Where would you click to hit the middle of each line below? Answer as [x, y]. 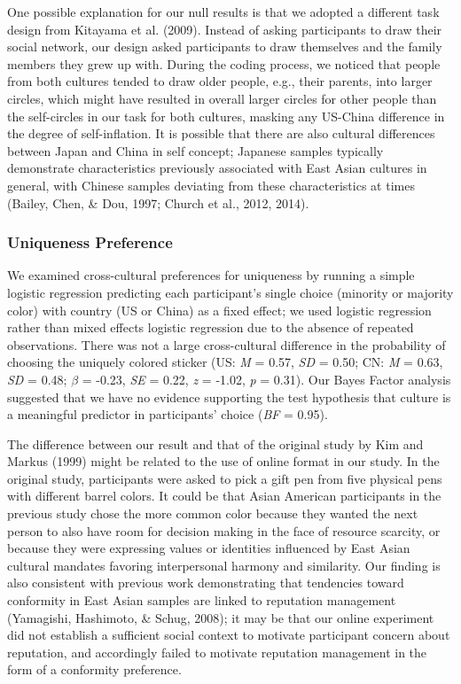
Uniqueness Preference [90, 242]
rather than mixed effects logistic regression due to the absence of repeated [211, 327]
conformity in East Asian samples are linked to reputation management [202, 600]
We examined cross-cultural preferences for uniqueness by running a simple [211, 275]
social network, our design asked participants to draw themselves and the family [225, 47]
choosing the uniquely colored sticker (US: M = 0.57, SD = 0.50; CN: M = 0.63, [225, 362]
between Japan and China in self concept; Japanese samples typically [195, 150]
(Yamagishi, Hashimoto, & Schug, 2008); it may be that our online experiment [221, 617]
